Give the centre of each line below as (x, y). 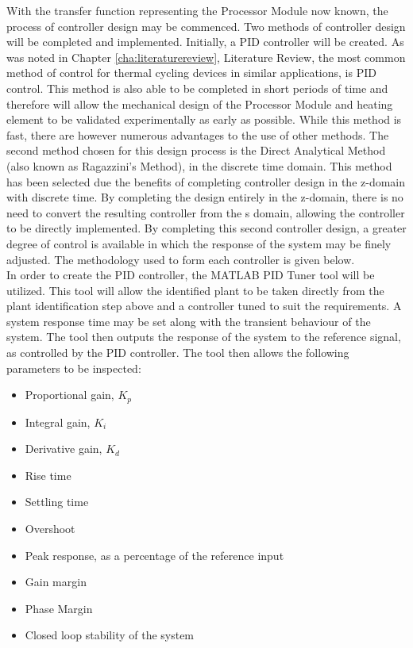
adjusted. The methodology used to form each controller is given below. (181, 259)
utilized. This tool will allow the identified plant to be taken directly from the (195, 290)
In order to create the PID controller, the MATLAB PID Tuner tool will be (191, 275)
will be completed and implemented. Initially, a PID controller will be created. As (205, 42)
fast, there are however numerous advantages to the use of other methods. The (198, 134)
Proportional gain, (69, 395)
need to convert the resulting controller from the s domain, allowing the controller (206, 212)
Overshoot (50, 529)
